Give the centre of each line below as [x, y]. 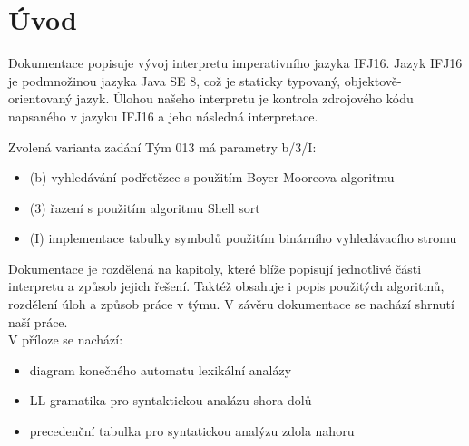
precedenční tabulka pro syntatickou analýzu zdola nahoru [192, 431]
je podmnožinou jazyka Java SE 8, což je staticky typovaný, [175, 80]
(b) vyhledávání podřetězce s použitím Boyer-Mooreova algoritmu [212, 177]
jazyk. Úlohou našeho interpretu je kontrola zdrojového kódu [245, 98]
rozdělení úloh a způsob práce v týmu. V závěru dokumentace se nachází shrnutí [231, 304]
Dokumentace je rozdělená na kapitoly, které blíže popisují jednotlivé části [215, 268]
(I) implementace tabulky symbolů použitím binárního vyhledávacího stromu [243, 238]
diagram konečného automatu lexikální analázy [161, 369]
